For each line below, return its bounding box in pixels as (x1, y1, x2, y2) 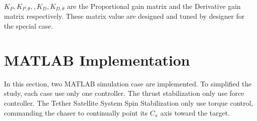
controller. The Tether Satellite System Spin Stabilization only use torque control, (4, 97, 254, 108)
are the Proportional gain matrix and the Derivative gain (67, 1, 241, 11)
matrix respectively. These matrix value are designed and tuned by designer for (4, 11, 245, 21)
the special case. (4, 21, 53, 31)
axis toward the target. (160, 107, 230, 118)
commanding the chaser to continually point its (4, 107, 148, 118)
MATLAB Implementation (4, 49, 190, 70)
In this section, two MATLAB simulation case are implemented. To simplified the (4, 78, 252, 88)
